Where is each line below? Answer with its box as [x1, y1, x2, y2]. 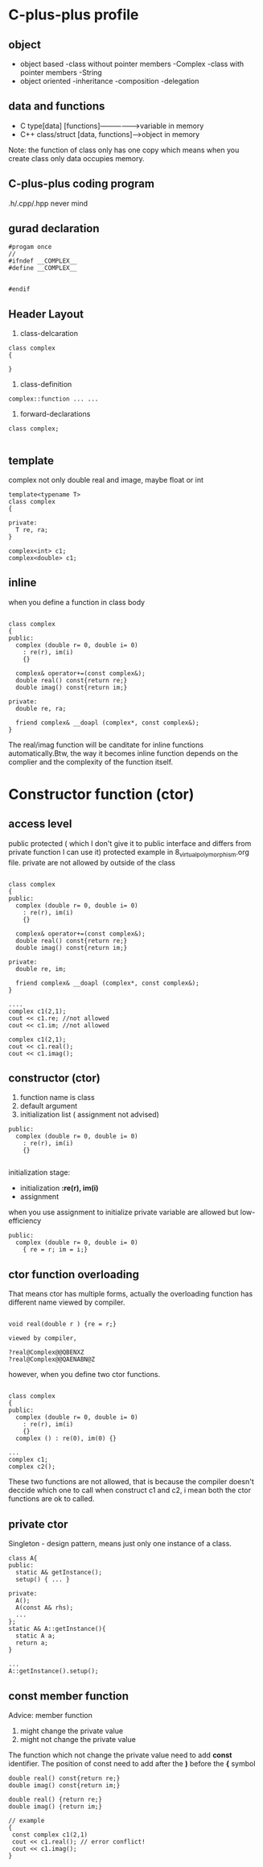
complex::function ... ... [8, 395, 99, 404]
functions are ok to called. [8, 1494, 95, 1504]
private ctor [8, 1517, 68, 1531]
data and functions [8, 99, 105, 114]
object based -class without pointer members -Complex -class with [19, 59, 245, 68]
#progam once [8, 243, 52, 251]
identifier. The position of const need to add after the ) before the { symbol [8, 1758, 256, 1768]
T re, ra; [15, 526, 48, 534]
